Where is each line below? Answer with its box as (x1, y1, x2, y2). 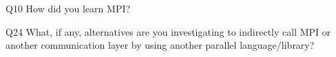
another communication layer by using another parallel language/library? (6, 38, 315, 52)
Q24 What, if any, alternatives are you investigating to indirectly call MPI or (6, 24, 331, 38)
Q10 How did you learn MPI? (6, 1, 131, 15)
